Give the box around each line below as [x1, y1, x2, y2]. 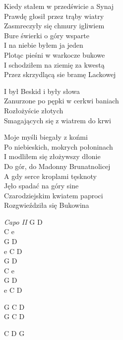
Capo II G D [4, 216, 43, 227]
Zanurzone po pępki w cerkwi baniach [4, 95, 119, 106]
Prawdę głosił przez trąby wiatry [4, 10, 104, 21]
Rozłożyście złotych [4, 105, 63, 115]
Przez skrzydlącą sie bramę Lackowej [4, 69, 116, 80]
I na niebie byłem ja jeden [4, 40, 83, 50]
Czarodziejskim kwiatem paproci [4, 190, 103, 200]
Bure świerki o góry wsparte [4, 30, 89, 40]
